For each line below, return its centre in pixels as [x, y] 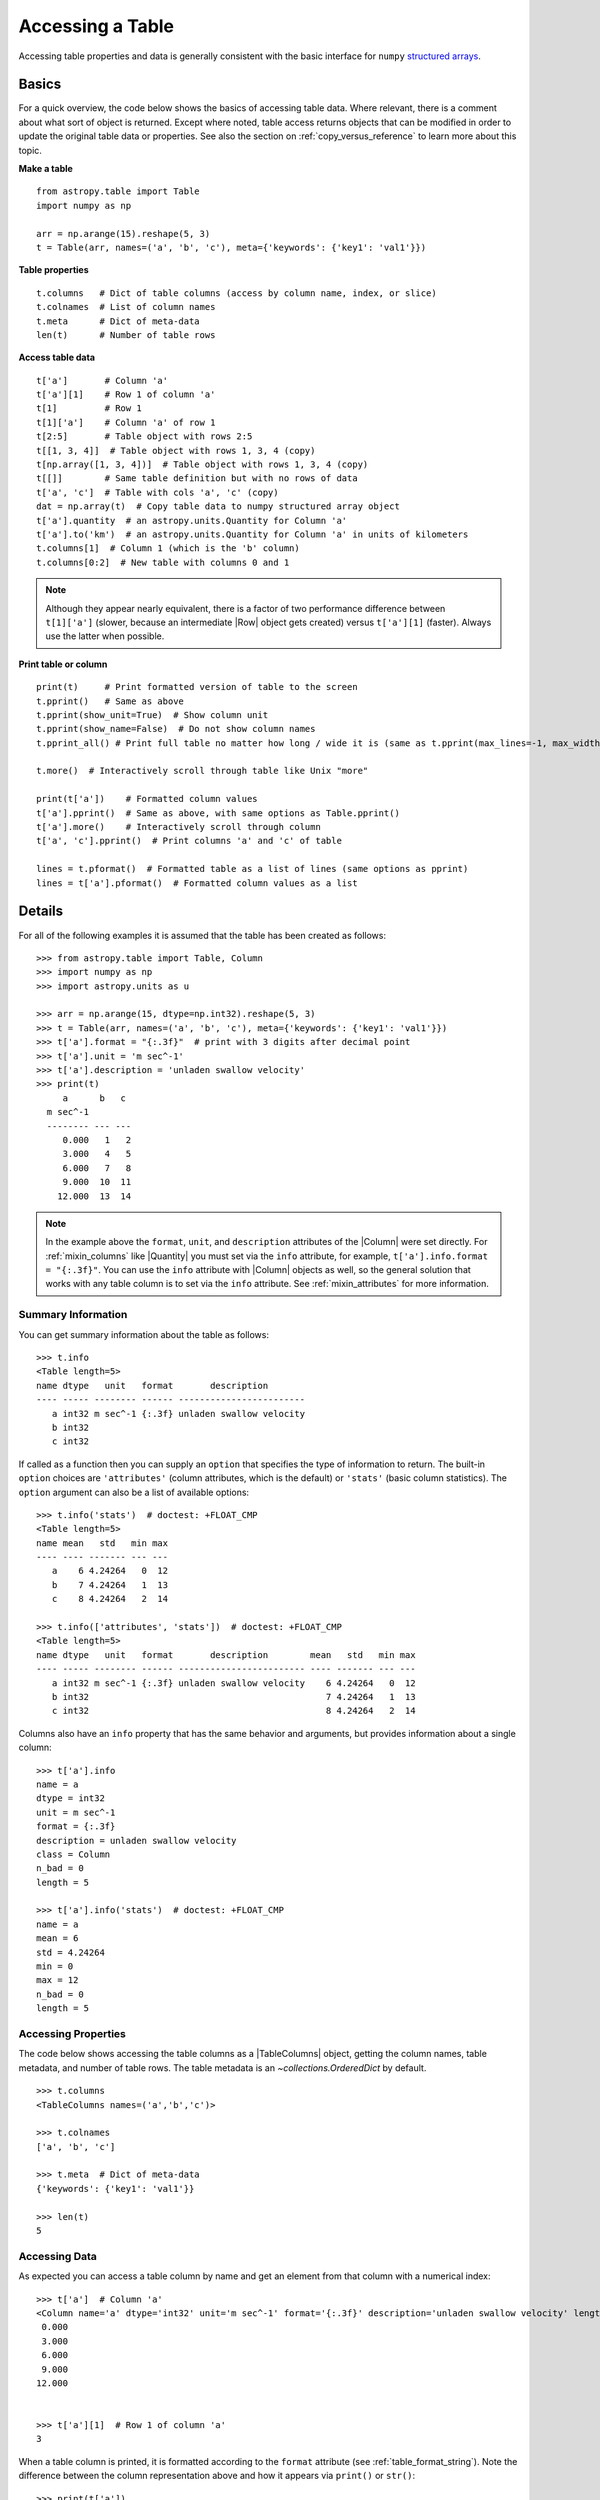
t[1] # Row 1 [89, 408]
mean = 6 [57, 1938]
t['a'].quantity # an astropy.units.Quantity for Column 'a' [192, 520]
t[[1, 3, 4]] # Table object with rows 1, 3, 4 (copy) [176, 450]
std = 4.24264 [70, 1952]
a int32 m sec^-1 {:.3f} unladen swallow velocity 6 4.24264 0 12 [233, 1683]
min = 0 [55, 1966]
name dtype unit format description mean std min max [226, 1654]
